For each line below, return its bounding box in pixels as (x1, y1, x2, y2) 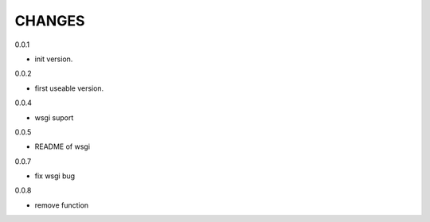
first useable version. (34, 84, 104, 93)
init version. (34, 54, 73, 64)
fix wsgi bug (34, 171, 76, 181)
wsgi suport (34, 112, 74, 123)
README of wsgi (34, 142, 91, 151)
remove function (34, 200, 89, 210)
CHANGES (14, 12, 85, 29)
